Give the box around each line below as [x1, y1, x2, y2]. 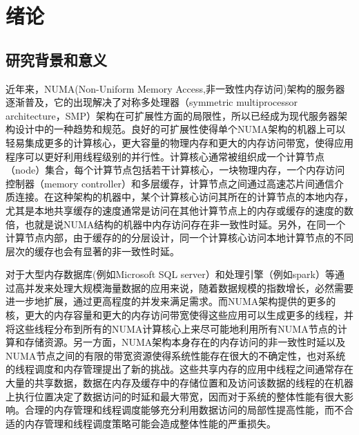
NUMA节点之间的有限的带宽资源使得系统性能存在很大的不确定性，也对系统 [6, 348, 346, 362]
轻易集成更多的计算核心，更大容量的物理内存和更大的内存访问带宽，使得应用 [6, 135, 353, 149]
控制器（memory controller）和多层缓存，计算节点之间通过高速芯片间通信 [6, 176, 335, 190]
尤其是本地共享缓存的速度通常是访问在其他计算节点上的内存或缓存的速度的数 [6, 203, 353, 217]
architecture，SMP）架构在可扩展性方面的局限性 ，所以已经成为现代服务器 [6, 108, 338, 122]
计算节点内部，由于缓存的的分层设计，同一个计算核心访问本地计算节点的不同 [6, 230, 353, 245]
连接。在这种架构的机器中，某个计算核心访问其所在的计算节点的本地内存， [14, 189, 353, 204]
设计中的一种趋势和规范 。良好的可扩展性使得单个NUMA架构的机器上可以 [14, 122, 346, 136]
